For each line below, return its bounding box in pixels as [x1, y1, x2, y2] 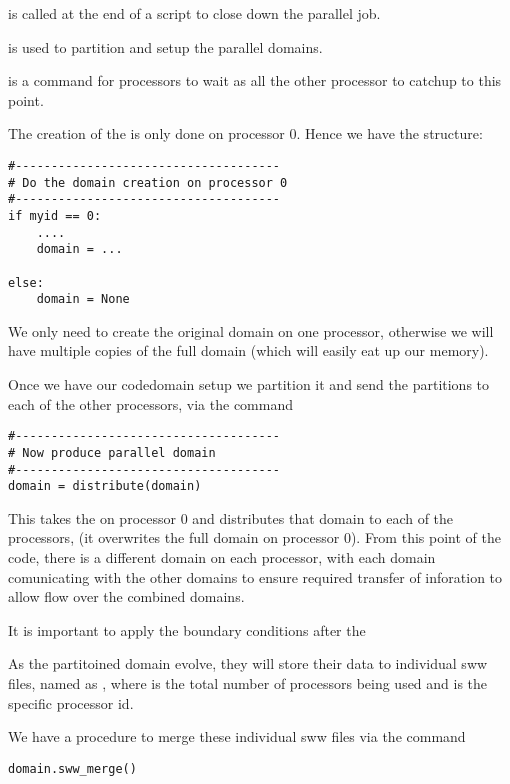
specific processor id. [8, 692, 134, 713]
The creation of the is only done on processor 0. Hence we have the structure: [8, 123, 483, 144]
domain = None [36, 292, 130, 307]
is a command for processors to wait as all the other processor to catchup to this [8, 70, 502, 91]
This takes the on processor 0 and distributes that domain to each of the [8, 507, 454, 528]
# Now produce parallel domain [8, 445, 216, 460]
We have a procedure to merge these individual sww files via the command [8, 726, 466, 747]
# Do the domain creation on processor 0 [8, 175, 288, 190]
